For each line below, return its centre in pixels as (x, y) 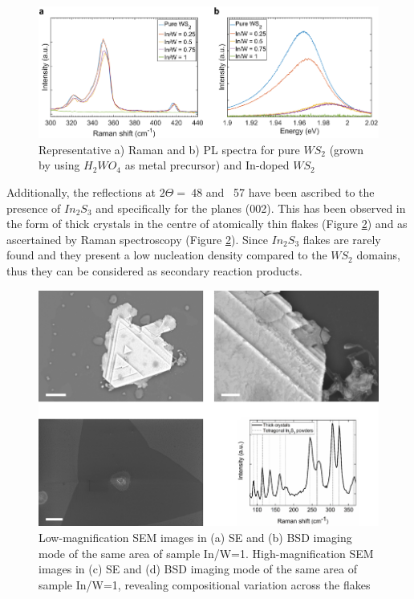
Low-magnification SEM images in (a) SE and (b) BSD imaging (195, 537)
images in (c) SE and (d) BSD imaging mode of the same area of (198, 569)
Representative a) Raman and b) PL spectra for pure (169, 149)
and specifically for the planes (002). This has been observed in (251, 208)
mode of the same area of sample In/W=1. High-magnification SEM (206, 553)
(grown (347, 149)
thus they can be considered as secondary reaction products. (154, 270)
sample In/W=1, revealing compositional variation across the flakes (205, 584)
